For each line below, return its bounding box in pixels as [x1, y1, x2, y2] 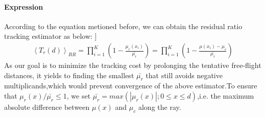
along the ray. [138, 102, 181, 112]
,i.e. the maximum [197, 90, 254, 101]
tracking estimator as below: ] [4, 31, 97, 41]
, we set [66, 90, 91, 101]
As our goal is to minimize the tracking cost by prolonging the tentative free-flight [4, 60, 261, 71]
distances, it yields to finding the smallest [4, 69, 134, 80]
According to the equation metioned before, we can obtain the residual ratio [4, 20, 243, 31]
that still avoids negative [146, 69, 223, 80]
